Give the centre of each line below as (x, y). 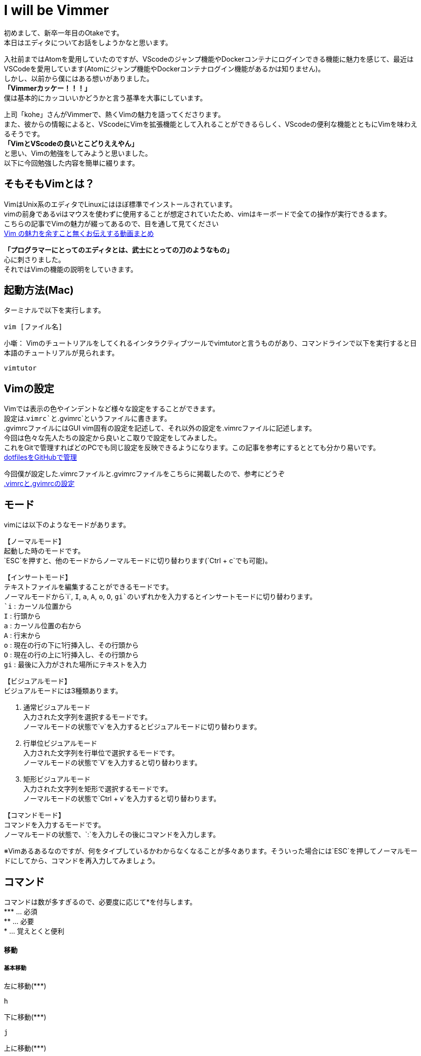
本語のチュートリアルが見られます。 (61, 353)
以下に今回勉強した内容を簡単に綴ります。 (72, 163)
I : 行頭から (23, 616)
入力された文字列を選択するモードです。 (88, 717)
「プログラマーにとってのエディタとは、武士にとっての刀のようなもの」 (119, 250)
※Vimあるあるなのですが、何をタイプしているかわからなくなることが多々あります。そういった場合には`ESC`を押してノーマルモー (211, 851)
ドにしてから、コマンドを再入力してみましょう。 (82, 861)
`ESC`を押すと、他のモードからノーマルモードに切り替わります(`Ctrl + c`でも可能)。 (138, 561)
